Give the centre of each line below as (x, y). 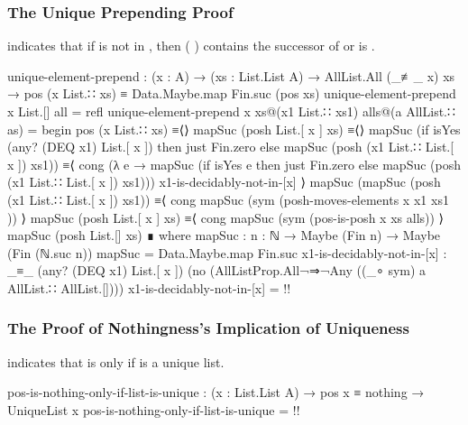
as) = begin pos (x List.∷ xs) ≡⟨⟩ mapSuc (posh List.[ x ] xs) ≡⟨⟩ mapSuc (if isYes (234, 129)
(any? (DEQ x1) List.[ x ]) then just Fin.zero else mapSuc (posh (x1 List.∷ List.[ (231, 147)
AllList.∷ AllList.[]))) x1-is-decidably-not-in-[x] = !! (149, 287)
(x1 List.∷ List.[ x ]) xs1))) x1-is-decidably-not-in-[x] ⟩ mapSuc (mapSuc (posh (224, 182)
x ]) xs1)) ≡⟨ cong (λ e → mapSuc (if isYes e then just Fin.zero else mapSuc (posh (234, 164)
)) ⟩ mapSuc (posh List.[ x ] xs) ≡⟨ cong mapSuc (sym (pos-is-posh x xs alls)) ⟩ (226, 217)
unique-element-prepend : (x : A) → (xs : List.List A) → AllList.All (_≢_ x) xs (231, 75)
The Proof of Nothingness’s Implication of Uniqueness (208, 328)
